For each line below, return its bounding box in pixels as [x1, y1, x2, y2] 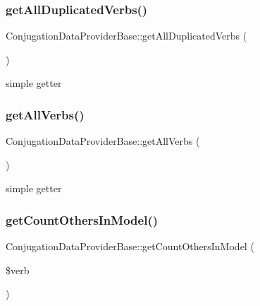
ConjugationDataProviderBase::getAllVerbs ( [6, 134, 200, 148]
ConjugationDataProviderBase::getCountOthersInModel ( [6, 239, 254, 254]
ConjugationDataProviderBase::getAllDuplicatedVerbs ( [6, 28, 247, 43]
